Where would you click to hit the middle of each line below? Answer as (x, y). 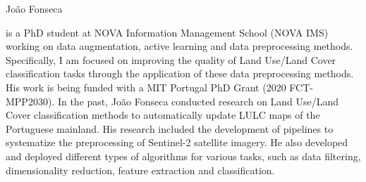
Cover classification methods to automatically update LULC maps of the (163, 115)
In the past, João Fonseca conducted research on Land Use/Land (198, 101)
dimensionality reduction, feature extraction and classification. (140, 170)
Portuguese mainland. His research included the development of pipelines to (170, 128)
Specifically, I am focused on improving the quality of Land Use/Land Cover (171, 59)
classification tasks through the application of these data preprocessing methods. (180, 73)
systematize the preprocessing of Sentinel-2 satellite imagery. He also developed (177, 142)
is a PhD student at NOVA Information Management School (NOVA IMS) (167, 32)
